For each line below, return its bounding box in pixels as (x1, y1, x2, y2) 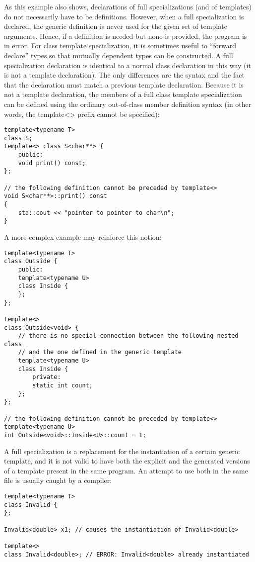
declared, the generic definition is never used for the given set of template (4, 21, 227, 31)
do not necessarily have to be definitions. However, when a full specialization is (4, 11, 244, 21)
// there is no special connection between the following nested (18, 332, 239, 340)
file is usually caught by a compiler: (4, 475, 112, 485)
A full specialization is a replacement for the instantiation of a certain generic (4, 446, 240, 456)
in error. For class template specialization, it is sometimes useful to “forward (4, 40, 236, 51)
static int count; (32, 382, 93, 389)
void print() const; (18, 159, 86, 167)
